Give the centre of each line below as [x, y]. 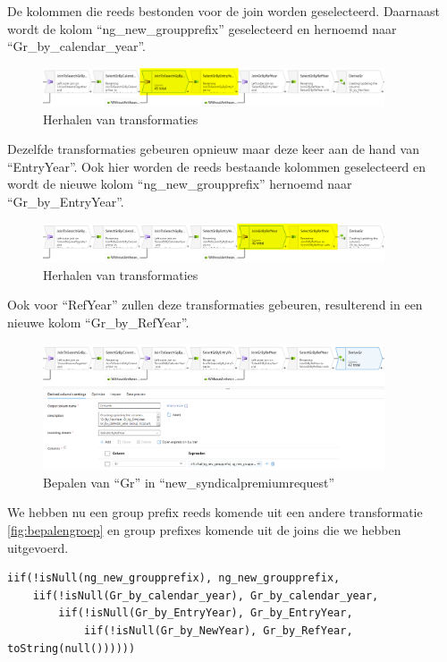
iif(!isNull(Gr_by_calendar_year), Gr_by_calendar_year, [206, 595]
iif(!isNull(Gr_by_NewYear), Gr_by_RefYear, [218, 630]
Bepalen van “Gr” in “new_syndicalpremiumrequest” [189, 482]
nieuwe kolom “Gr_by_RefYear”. [98, 322]
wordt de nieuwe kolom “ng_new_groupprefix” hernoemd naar [180, 184]
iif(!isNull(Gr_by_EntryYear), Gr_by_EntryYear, [206, 613]
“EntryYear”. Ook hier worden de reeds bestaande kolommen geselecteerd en [217, 166]
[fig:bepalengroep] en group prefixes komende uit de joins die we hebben [204, 529]
